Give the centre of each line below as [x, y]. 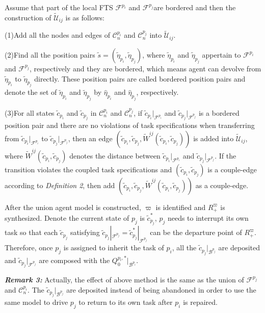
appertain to [221, 54]
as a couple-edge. [222, 185]
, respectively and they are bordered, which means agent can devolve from [145, 68]
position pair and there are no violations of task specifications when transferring [130, 125]
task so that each [31, 232]
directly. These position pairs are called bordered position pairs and [140, 78]
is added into [214, 138]
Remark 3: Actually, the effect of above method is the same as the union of [124, 280]
